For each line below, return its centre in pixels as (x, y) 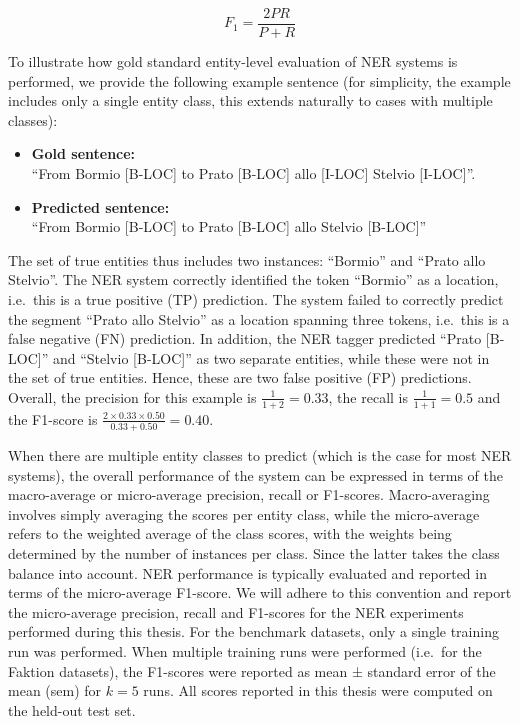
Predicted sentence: (100, 206)
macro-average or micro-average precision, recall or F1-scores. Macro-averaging (249, 494)
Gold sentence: (83, 153)
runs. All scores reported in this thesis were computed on (318, 690)
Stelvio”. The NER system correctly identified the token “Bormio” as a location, (253, 279)
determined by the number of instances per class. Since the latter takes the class (254, 553)
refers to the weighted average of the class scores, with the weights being (230, 533)
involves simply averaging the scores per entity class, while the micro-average (244, 513)
